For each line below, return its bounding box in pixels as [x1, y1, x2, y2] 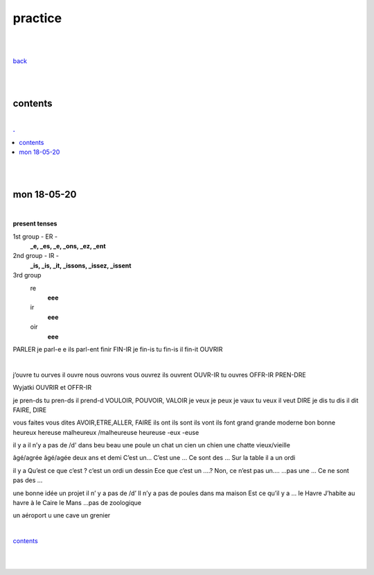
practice [12, 10, 62, 26]
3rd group [12, 271, 42, 280]
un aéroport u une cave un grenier [12, 511, 111, 520]
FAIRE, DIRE [12, 406, 47, 414]
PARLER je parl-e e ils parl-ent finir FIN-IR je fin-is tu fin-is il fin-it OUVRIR [12, 345, 223, 353]
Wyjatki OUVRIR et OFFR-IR [12, 384, 92, 392]
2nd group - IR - [12, 252, 59, 260]
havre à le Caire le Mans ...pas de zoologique [12, 499, 142, 507]
